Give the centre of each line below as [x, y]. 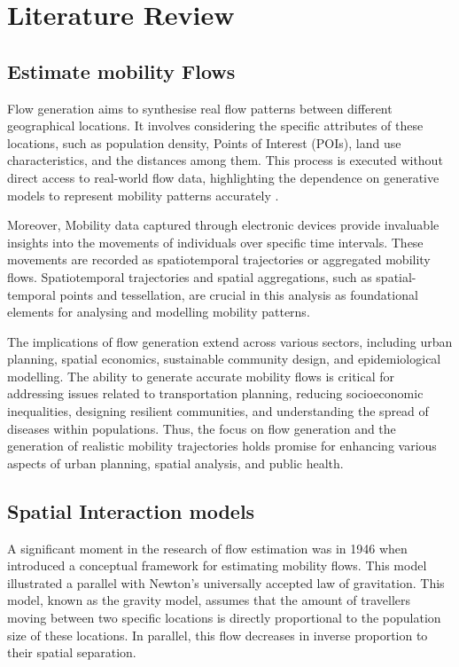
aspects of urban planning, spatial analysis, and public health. [175, 463]
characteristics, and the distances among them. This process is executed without [225, 160]
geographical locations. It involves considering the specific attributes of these [215, 126]
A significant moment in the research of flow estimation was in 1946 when [207, 548]
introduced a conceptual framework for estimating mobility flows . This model [217, 565]
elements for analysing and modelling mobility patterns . [159, 312]
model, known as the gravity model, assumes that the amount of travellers [209, 600]
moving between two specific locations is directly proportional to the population [224, 618]
